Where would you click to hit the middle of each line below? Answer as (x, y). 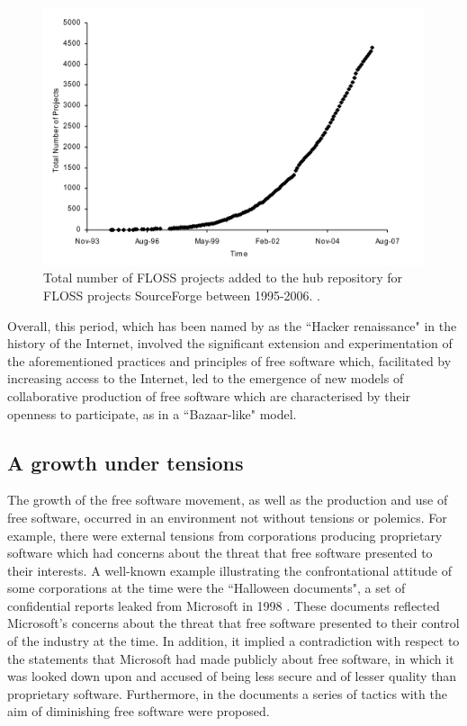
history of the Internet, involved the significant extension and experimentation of (230, 343)
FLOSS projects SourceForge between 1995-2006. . (182, 295)
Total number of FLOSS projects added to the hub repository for (223, 278)
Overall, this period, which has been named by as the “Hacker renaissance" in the (232, 325)
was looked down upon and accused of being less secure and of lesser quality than (232, 676)
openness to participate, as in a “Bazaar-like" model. (152, 413)
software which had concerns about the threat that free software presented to (220, 553)
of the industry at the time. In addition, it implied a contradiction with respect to (233, 641)
